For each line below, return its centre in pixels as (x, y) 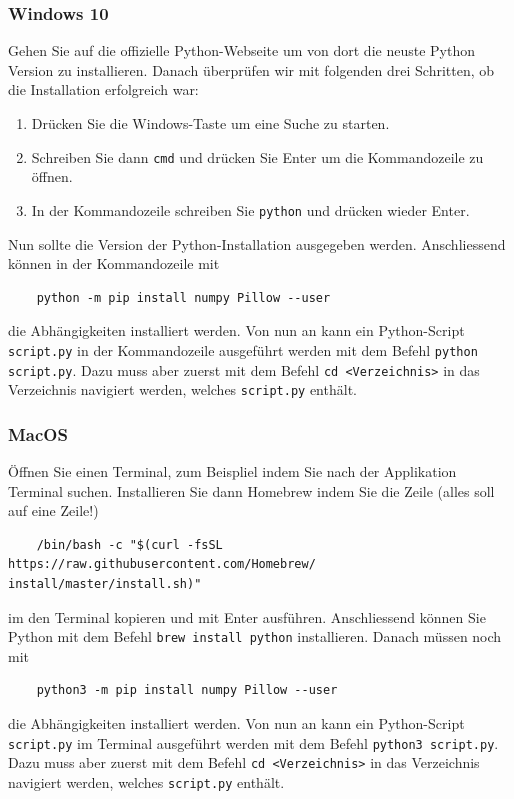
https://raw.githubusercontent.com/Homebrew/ (162, 564)
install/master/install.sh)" (105, 584)
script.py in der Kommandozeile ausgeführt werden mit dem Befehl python (243, 349)
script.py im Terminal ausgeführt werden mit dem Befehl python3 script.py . (253, 742)
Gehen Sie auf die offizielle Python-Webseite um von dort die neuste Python (241, 50)
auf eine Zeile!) (53, 510)
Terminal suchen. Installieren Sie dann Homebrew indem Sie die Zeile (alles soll (251, 490)
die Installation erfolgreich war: (103, 89)
